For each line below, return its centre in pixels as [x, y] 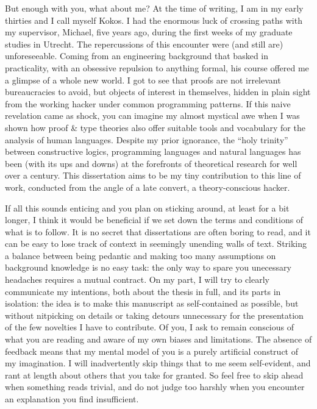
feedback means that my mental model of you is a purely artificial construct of [151, 351]
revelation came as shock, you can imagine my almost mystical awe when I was [152, 116]
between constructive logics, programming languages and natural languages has [153, 151]
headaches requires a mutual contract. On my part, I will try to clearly [137, 279]
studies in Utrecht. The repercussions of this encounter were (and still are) [144, 44]
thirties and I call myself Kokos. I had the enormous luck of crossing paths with [154, 20]
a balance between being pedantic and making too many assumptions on [141, 255]
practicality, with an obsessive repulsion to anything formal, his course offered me [157, 67]
